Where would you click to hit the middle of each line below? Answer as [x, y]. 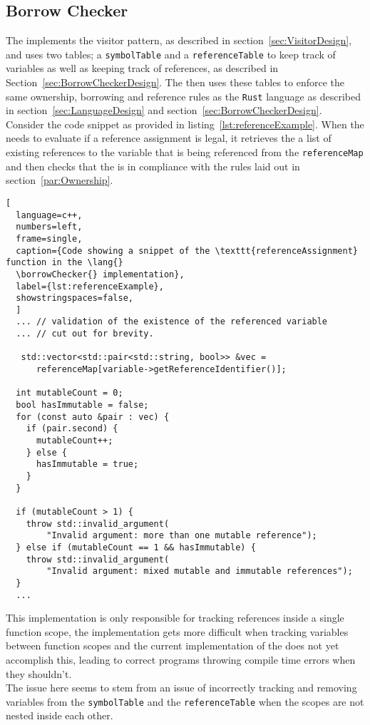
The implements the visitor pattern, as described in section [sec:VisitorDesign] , [179, 40]
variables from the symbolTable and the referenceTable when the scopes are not [185, 701]
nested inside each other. [60, 715]
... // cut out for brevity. [85, 334]
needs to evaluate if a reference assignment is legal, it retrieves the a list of [169, 138]
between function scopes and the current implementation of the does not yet [173, 646]
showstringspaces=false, [74, 298]
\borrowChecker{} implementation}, [100, 274]
